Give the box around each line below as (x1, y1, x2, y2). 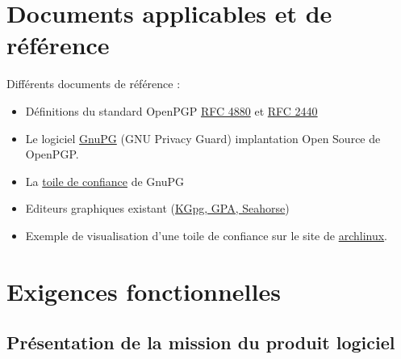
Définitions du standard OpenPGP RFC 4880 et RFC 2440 (25, 102, 318, 119)
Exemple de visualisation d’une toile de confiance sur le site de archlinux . (25, 226, 388, 243)
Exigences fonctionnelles (6, 274, 281, 307)
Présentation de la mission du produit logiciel (6, 330, 395, 355)
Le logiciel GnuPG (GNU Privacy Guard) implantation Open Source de (25, 129, 381, 146)
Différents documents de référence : (6, 75, 181, 92)
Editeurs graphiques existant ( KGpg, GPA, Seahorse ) (25, 200, 290, 217)
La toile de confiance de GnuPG (25, 172, 185, 189)
